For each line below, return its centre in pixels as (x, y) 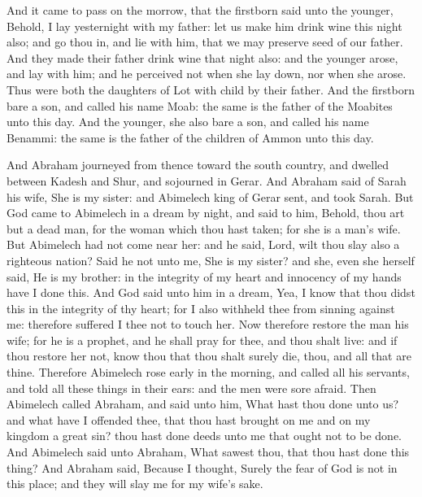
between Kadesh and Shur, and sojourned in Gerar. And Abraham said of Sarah (207, 180)
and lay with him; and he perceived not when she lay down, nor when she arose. (207, 74)
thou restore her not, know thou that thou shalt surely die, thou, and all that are (209, 356)
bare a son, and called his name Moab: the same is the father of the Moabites (200, 105)
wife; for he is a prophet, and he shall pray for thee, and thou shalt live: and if (202, 340)
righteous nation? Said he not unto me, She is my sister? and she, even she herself (211, 260)
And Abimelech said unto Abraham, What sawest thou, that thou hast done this (208, 452)
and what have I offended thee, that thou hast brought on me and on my (189, 419)
